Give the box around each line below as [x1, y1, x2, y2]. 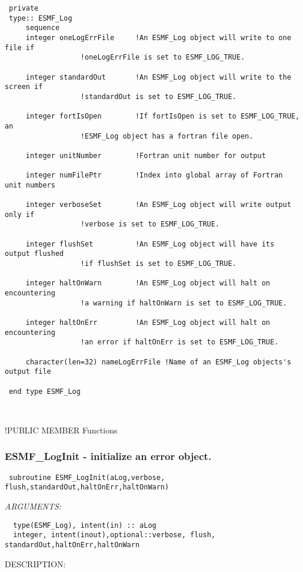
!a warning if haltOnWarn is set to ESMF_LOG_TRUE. [80, 298, 287, 307]
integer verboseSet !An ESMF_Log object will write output [25, 200, 291, 209]
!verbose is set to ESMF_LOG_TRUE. [80, 220, 220, 229]
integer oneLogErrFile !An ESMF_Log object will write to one [25, 33, 291, 42]
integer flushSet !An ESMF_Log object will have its [25, 239, 275, 248]
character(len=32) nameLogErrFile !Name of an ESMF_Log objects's [25, 357, 291, 366]
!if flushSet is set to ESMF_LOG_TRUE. [80, 259, 237, 268]
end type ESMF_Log [9, 387, 81, 396]
